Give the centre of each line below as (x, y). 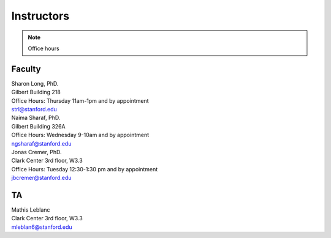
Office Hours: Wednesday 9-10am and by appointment (80, 135)
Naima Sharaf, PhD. (36, 118)
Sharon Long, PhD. (35, 83)
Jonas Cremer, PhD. (36, 152)
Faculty (26, 69)
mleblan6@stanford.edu (42, 227)
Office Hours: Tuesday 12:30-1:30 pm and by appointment (85, 169)
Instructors (40, 16)
